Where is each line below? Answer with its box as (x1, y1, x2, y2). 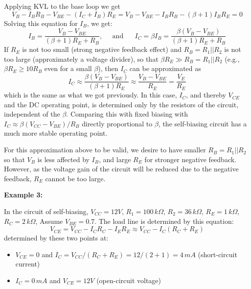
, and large (99, 154, 131, 164)
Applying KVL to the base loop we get (4, 1, 120, 11)
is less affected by (37, 154, 90, 164)
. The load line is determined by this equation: (94, 216, 234, 226)
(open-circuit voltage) (96, 275, 161, 285)
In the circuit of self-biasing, (4, 206, 89, 217)
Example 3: (4, 190, 43, 200)
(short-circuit (198, 249, 237, 259)
